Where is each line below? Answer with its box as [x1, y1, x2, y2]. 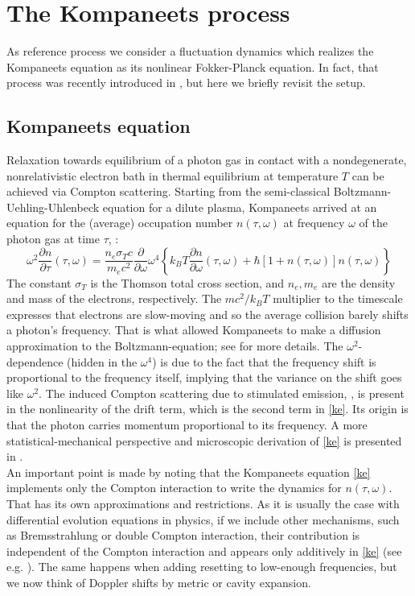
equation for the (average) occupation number [6, 214, 233, 231]
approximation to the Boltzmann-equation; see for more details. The [6, 337, 343, 354]
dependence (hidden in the [6, 353, 138, 370]
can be [351, 167, 384, 184]
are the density [322, 274, 396, 291]
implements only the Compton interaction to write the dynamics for [6, 479, 342, 496]
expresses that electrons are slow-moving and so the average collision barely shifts [6, 305, 409, 322]
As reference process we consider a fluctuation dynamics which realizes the [6, 43, 374, 60]
